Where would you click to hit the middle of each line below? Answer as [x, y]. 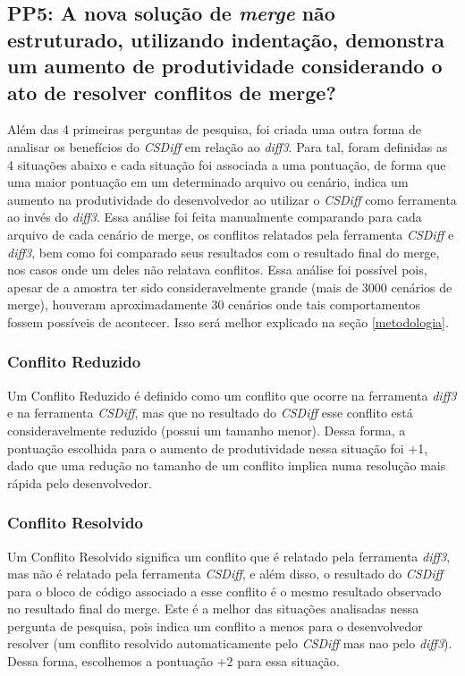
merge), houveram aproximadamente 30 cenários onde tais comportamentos [214, 304]
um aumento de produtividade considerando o [225, 66]
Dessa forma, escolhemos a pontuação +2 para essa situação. [173, 661]
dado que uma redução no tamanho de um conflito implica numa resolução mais [227, 465]
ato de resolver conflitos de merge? [172, 92]
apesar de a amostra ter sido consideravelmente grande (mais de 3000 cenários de [230, 287]
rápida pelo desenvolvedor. [80, 482]
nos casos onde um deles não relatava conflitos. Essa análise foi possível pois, [217, 270]
